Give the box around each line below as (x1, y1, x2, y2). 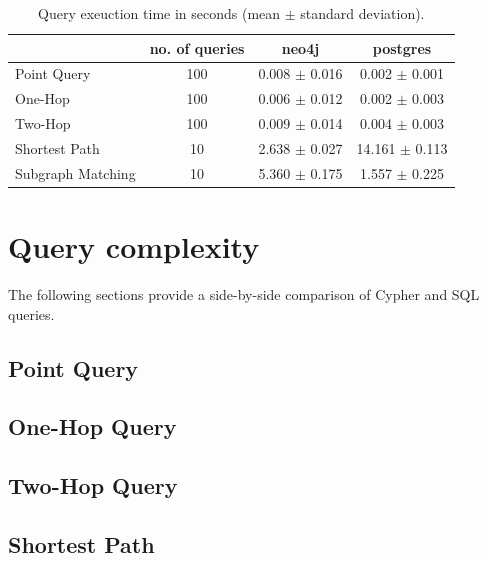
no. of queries (149, 37, 245, 58)
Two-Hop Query (8, 470, 178, 501)
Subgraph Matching (15, 162, 136, 183)
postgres (372, 37, 432, 58)
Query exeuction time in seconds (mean (38, 3, 281, 23)
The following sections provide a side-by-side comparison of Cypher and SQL (8, 284, 480, 305)
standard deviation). (300, 3, 425, 23)
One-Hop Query (8, 411, 177, 442)
